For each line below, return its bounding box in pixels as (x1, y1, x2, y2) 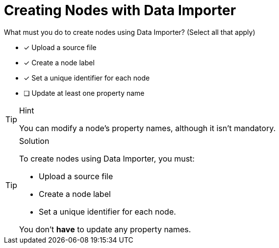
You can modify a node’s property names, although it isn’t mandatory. (19, 123, 276, 133)
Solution (19, 136, 50, 146)
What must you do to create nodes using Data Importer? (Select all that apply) (4, 28, 255, 36)
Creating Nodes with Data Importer (4, 2, 236, 19)
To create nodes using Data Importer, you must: (19, 153, 195, 164)
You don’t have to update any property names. (19, 224, 191, 234)
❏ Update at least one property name (24, 88, 145, 97)
